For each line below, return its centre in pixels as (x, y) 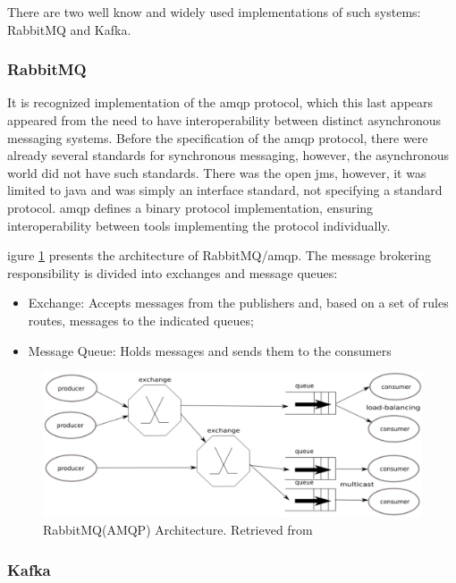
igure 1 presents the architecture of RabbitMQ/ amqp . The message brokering (220, 255)
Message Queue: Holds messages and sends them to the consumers (210, 350)
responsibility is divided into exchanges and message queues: (173, 272)
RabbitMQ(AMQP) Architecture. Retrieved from (178, 530)
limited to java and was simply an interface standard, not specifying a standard (225, 190)
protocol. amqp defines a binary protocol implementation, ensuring (190, 207)
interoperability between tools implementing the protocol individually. (199, 225)
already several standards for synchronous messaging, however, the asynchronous (228, 155)
